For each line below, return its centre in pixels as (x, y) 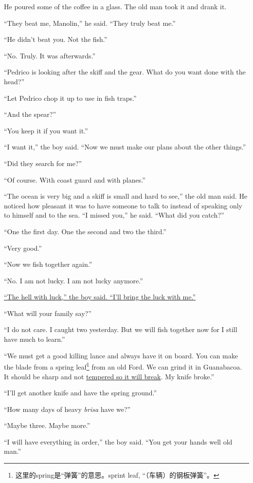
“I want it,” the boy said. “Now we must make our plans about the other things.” (125, 147)
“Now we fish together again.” (48, 264)
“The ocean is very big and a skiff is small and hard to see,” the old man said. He (126, 196)
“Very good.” (23, 248)
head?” (14, 81)
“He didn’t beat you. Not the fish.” (56, 39)
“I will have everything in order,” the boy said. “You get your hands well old (118, 441)
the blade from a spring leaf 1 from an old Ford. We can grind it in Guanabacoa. (123, 366)
